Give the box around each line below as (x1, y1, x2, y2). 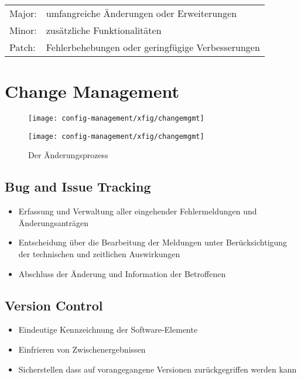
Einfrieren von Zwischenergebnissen (18, 343, 146, 355)
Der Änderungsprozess (28, 149, 108, 161)
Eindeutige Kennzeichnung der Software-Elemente (18, 323, 198, 336)
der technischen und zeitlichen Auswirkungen (18, 248, 180, 260)
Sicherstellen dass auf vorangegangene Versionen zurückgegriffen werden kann (18, 363, 297, 375)
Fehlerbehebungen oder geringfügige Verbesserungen (46, 40, 260, 54)
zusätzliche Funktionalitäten (46, 23, 162, 37)
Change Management (5, 79, 180, 103)
